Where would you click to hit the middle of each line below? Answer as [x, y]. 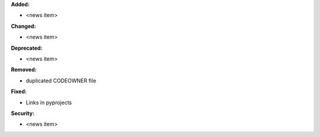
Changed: [23, 26]
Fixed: [19, 91]
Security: [23, 113]
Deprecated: [27, 48]
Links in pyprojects [49, 102]
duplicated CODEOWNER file [61, 81]
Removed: [24, 70]
